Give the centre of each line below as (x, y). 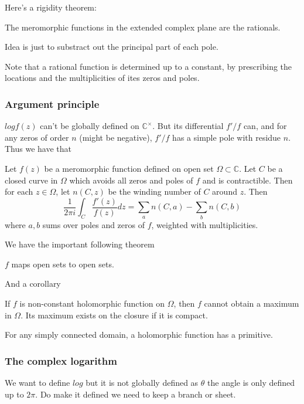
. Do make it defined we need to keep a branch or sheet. (136, 394)
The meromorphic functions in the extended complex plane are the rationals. (143, 27)
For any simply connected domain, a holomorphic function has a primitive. (139, 335)
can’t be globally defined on (90, 126)
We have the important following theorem (80, 244)
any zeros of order (37, 137)
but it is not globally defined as (142, 382)
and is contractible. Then (247, 180)
